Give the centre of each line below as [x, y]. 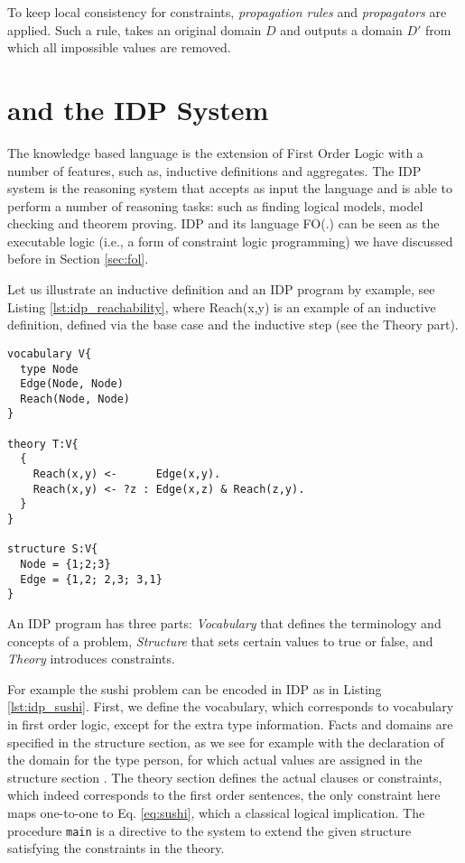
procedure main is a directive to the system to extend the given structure [209, 830]
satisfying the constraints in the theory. [116, 848]
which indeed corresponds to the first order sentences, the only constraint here [224, 795]
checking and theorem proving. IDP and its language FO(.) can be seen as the [223, 223]
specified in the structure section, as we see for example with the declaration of [226, 742]
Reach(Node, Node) [75, 399]
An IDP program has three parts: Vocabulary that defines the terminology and [224, 623]
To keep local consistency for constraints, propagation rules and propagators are [227, 12]
